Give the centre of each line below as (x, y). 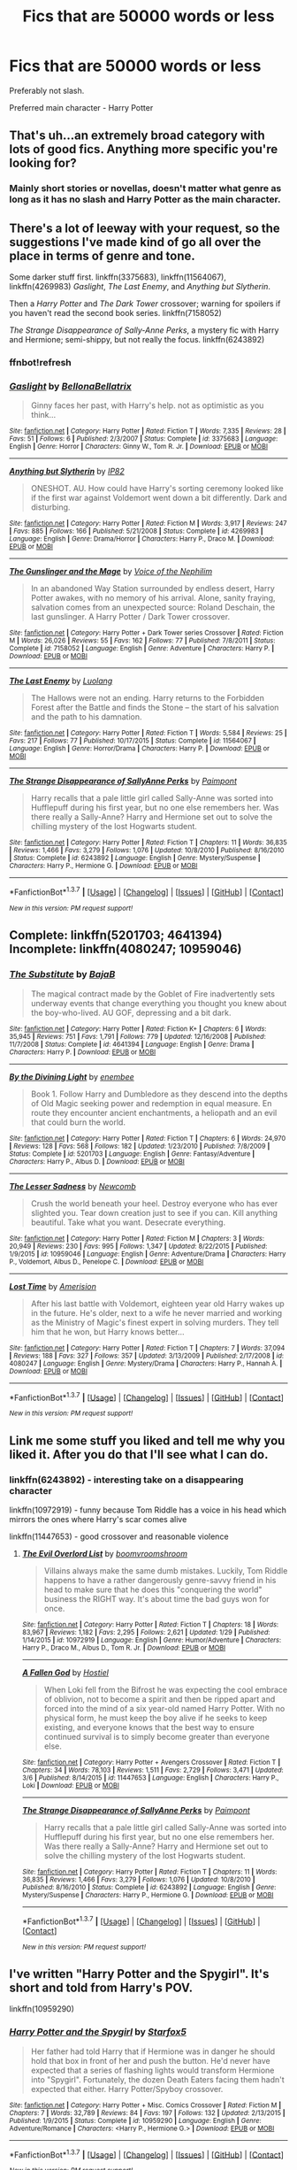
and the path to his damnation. (87, 717)
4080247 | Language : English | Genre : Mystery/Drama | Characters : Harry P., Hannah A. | (146, 1363)
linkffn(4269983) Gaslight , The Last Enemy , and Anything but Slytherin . (140, 287)
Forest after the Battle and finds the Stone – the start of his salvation (155, 708)
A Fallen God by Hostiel (65, 1672)
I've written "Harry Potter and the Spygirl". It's (139, 1974)
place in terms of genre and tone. (103, 255)
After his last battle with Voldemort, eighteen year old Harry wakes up (157, 1304)
